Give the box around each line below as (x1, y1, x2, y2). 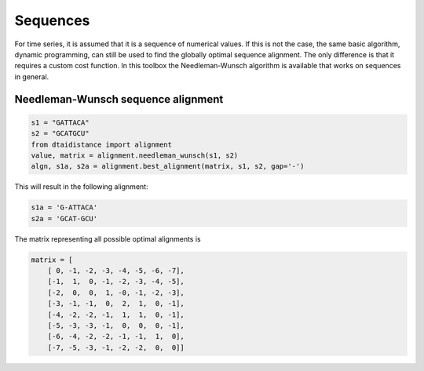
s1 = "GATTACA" (31, 118, 90, 127)
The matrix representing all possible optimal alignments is (14, 234, 201, 243)
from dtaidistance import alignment (31, 140, 173, 149)
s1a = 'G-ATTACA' (31, 203, 98, 212)
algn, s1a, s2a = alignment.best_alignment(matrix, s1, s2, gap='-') (31, 162, 305, 171)
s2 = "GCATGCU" (31, 129, 90, 138)
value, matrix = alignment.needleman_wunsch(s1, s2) (31, 151, 239, 160)
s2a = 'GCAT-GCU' (31, 214, 98, 223)
